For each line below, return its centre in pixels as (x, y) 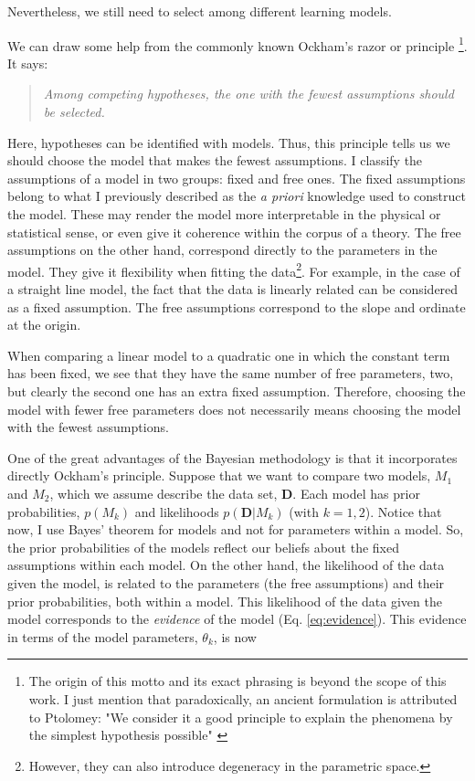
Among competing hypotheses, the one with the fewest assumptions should (248, 94)
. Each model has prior (356, 493)
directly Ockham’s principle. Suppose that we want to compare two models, (219, 475)
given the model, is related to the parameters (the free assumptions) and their (226, 582)
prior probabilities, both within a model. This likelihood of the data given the (225, 601)
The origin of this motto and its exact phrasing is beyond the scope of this (237, 681)
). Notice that (403, 511)
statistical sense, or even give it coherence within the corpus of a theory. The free (234, 232)
